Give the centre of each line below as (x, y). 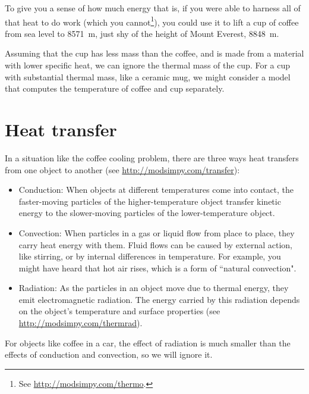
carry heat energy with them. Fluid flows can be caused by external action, (155, 244)
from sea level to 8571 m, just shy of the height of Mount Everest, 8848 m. (142, 33)
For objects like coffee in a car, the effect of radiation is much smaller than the (148, 343)
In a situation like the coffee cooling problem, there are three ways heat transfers (152, 157)
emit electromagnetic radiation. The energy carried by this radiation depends (159, 299)
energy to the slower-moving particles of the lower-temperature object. (147, 213)
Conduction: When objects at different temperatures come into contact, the (156, 190)
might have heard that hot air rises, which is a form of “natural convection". (157, 268)
